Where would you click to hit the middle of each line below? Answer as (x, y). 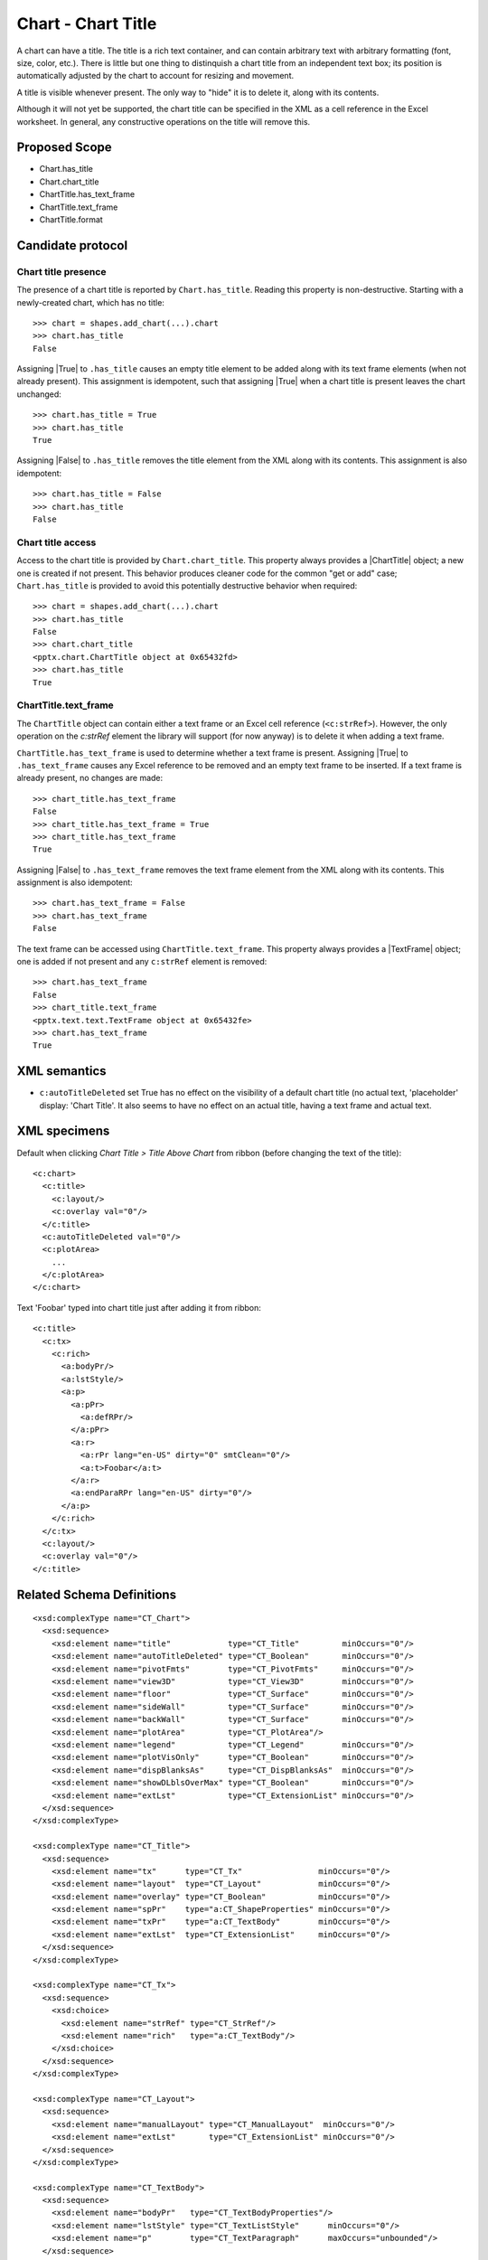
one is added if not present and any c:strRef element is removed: (142, 962)
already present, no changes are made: (90, 778)
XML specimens (63, 1131)
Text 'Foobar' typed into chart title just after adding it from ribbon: (139, 1307)
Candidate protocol (72, 245)
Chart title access (56, 542)
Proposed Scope (64, 148)
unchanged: (39, 394)
